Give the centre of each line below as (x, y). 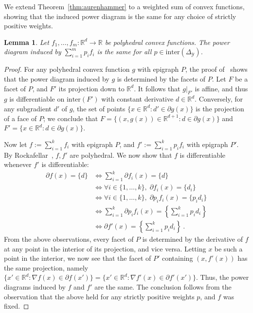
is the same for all (124, 52)
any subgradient (28, 108)
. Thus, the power (223, 277)
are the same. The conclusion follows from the (163, 286)
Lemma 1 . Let (27, 42)
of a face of (20, 118)
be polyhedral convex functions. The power (167, 42)
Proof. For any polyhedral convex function (67, 69)
